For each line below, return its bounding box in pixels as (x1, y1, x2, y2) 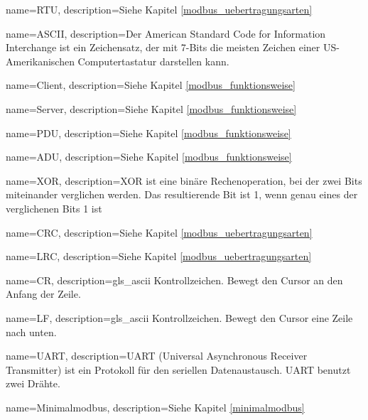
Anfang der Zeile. (6, 286, 81, 301)
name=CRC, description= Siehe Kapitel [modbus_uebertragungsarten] (6, 225, 313, 239)
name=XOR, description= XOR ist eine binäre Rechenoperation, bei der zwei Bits (6, 173, 362, 188)
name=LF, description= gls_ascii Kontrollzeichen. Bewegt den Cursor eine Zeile (6, 310, 353, 325)
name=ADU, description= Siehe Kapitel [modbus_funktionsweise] (6, 149, 292, 164)
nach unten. (6, 324, 57, 339)
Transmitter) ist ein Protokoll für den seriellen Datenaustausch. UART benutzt (6, 362, 351, 377)
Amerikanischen (6, 53, 75, 68)
